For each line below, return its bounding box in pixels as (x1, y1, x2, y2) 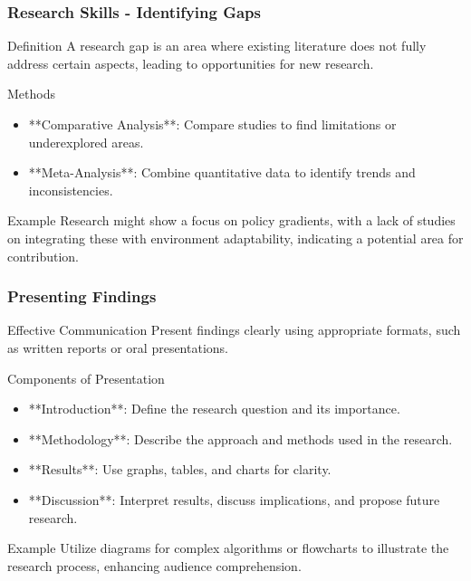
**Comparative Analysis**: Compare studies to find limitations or (28, 115, 397, 133)
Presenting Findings (7, 285, 157, 308)
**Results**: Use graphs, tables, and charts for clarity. (28, 460, 332, 479)
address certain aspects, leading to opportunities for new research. (7, 53, 374, 72)
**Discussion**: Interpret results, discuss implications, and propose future (28, 490, 440, 509)
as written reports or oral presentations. (7, 338, 228, 357)
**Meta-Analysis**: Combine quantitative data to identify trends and (28, 163, 416, 182)
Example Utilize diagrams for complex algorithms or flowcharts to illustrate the (7, 538, 449, 557)
